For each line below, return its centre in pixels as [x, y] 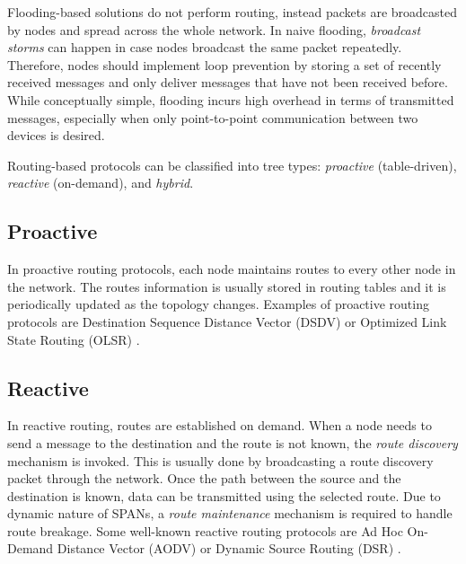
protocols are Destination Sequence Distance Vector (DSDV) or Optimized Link [227, 321]
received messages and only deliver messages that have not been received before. [228, 82]
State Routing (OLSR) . [74, 339]
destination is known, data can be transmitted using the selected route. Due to [224, 495]
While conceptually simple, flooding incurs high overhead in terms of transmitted [231, 99]
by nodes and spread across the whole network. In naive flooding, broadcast [214, 29]
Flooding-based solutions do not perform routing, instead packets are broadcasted [233, 12]
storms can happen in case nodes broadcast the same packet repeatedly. [205, 47]
